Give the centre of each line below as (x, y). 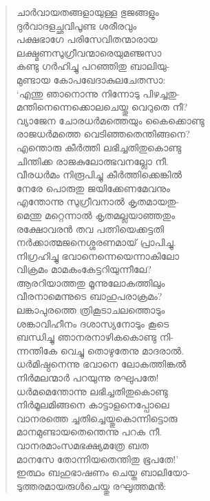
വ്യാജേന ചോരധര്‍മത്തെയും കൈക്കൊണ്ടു (110, 120)
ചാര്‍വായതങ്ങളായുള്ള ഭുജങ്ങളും (87, 12)
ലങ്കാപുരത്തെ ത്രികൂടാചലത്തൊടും (91, 310)
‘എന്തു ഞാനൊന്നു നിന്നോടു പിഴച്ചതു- (98, 93)
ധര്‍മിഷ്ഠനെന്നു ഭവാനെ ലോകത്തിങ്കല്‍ (101, 364)
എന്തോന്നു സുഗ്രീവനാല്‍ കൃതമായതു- (97, 201)
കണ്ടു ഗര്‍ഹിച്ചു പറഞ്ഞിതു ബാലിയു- (93, 66)
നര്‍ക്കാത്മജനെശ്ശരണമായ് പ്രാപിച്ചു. (96, 242)
